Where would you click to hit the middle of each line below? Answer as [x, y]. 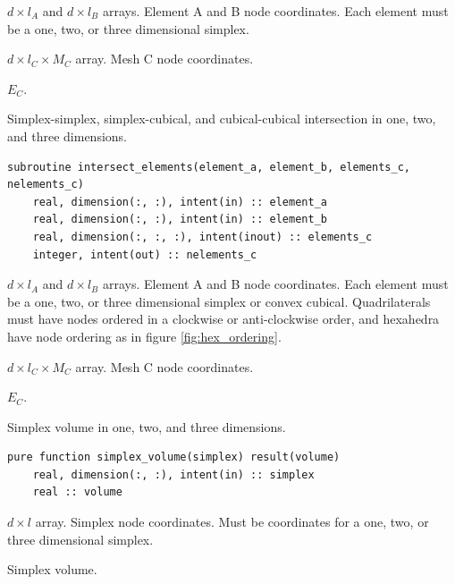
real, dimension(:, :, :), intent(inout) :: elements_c [202, 237]
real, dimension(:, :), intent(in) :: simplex [173, 474]
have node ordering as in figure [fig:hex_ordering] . [144, 336]
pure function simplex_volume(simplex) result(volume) [174, 457]
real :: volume [77, 492]
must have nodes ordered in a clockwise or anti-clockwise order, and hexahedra [223, 319]
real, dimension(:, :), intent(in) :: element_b [180, 220]
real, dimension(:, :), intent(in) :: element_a [180, 202]
